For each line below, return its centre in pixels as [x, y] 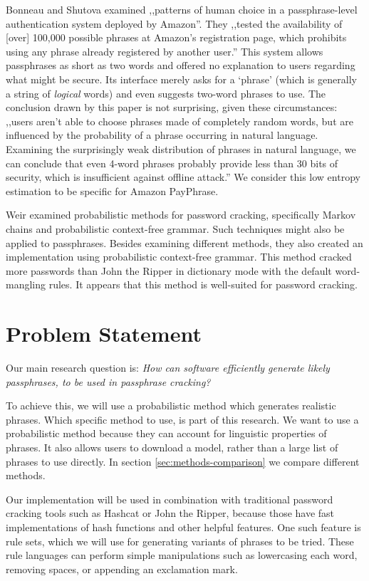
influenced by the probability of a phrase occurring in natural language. [162, 135]
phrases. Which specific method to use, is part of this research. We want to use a [182, 419]
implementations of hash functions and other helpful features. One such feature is [183, 527]
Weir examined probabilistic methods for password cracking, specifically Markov [181, 215]
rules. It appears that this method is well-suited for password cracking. [203, 284]
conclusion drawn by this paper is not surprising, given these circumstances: [172, 107]
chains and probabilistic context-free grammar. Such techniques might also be [175, 228]
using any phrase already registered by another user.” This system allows [165, 51]
